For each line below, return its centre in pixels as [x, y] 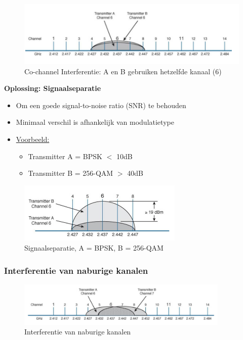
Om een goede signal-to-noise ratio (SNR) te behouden [101, 105]
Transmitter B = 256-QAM [71, 173]
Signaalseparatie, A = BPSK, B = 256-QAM [94, 248]
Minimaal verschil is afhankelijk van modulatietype [95, 122]
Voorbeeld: [33, 139]
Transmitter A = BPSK [65, 156]
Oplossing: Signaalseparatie [53, 88]
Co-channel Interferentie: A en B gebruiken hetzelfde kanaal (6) [123, 71]
